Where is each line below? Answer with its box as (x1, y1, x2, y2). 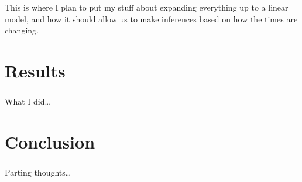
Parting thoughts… (5, 166, 71, 178)
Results (5, 58, 66, 82)
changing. (5, 24, 39, 36)
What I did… (5, 95, 50, 107)
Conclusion (5, 129, 95, 153)
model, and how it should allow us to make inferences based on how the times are (5, 12, 298, 25)
